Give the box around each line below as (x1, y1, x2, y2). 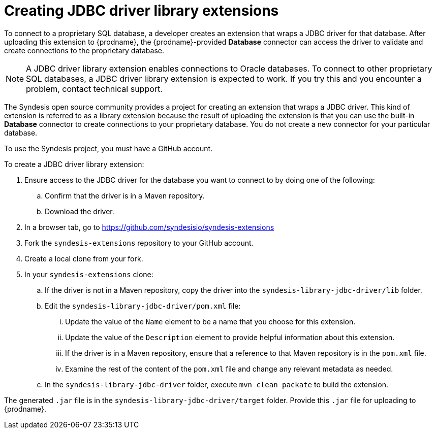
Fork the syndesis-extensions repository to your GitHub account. (24, 238, 254, 247)
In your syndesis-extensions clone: (24, 270, 153, 279)
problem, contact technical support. (26, 83, 163, 94)
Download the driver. (45, 207, 114, 216)
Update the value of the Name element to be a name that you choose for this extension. (65, 317, 356, 326)
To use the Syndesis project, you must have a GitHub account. (4, 144, 213, 153)
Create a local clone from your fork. (24, 254, 143, 263)
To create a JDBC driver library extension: (4, 159, 144, 169)
